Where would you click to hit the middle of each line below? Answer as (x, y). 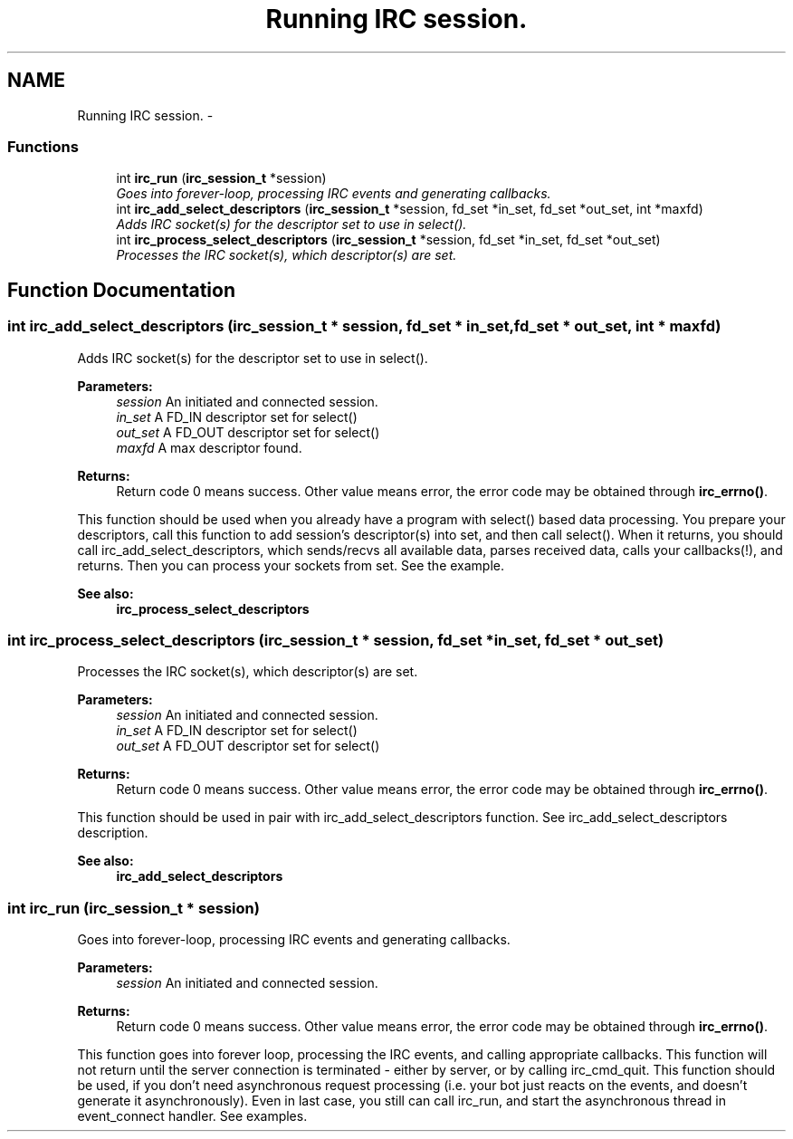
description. (113, 833)
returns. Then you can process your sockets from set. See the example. (291, 565)
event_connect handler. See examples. (192, 1116)
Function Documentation (121, 290)
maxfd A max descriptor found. (209, 447)
